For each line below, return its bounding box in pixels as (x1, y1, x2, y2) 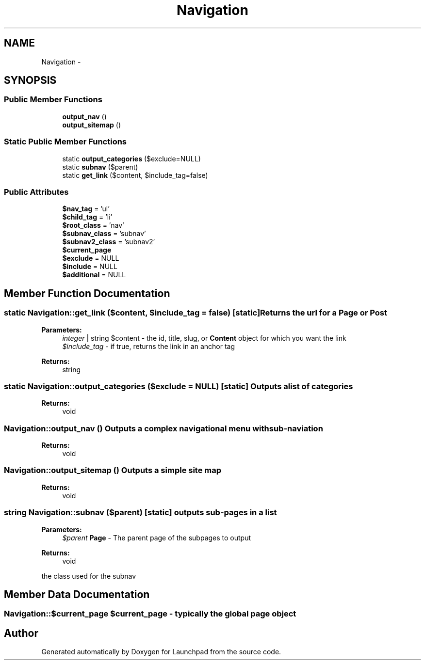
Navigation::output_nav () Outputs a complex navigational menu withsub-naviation (4, 423, 323, 433)
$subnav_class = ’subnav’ (62, 229, 146, 238)
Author (4, 627, 38, 639)
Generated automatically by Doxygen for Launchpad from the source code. (41, 648, 281, 656)
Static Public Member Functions (4, 137, 127, 147)
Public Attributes (4, 187, 69, 197)
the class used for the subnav (41, 571, 136, 580)
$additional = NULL (62, 270, 126, 279)
